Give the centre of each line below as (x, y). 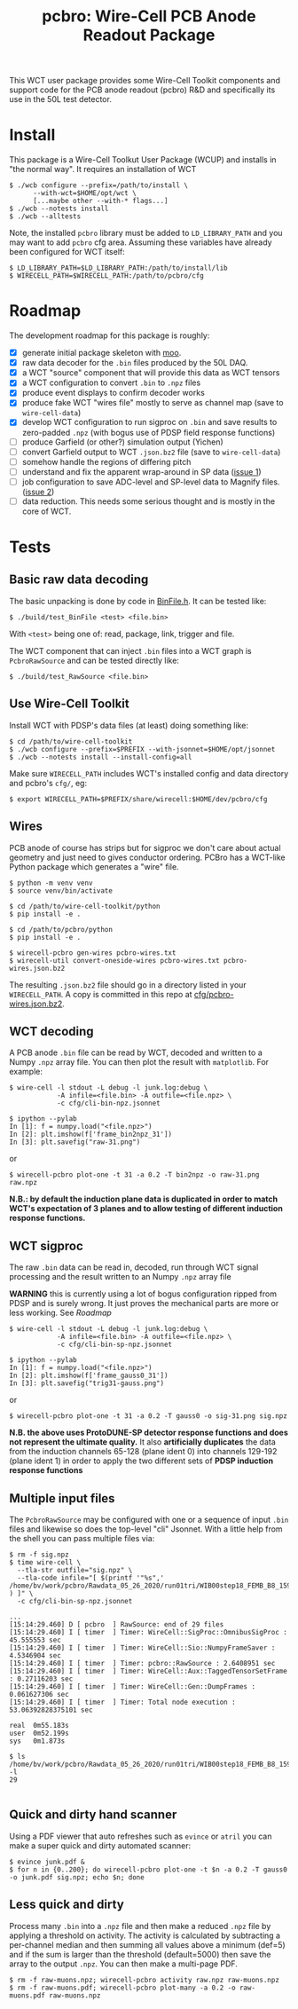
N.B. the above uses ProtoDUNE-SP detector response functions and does (149, 1433)
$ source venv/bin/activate (61, 890)
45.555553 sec (35, 1640)
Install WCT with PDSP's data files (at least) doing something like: (129, 725)
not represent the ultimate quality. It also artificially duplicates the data (143, 1442)
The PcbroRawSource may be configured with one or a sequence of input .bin (149, 1519)
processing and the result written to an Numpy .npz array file (121, 1277)
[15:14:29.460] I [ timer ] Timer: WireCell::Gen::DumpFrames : (132, 1686)
